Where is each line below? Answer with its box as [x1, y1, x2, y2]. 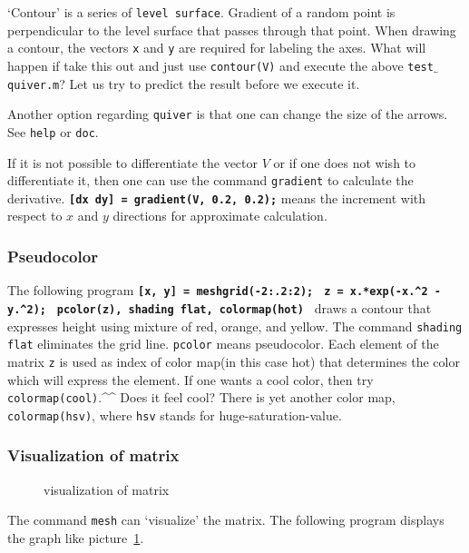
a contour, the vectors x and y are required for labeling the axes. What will [7, 38, 426, 57]
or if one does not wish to [273, 153, 416, 172]
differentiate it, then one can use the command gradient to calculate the [7, 171, 414, 190]
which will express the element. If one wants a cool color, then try [7, 370, 374, 389]
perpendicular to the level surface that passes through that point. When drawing [7, 20, 456, 39]
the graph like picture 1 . [7, 528, 144, 547]
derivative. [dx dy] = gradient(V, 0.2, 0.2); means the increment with [7, 188, 426, 207]
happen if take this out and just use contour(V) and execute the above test [7, 55, 434, 74]
